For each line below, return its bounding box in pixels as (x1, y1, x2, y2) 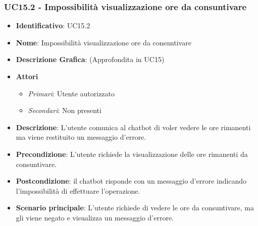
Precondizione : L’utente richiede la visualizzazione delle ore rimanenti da (16, 148, 248, 159)
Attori (16, 71, 38, 81)
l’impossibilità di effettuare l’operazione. (16, 185, 140, 196)
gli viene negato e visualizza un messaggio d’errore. (16, 212, 174, 222)
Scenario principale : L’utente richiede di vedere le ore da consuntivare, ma (16, 202, 254, 213)
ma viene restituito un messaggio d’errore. (16, 132, 146, 142)
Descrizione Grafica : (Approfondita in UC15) (16, 54, 165, 65)
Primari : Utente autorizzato (28, 88, 115, 98)
